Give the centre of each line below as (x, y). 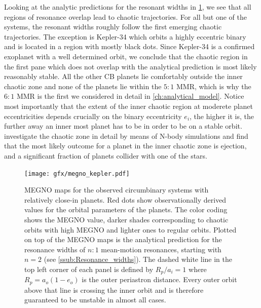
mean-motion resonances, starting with (161, 249)
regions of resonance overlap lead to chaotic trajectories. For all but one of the (125, 16)
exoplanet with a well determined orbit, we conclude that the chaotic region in (126, 56)
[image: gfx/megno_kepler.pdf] (77, 174)
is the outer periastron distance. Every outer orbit (159, 279)
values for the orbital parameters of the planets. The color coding (126, 209)
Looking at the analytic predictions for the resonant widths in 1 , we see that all (128, 7)
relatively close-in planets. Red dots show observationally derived (125, 199)
